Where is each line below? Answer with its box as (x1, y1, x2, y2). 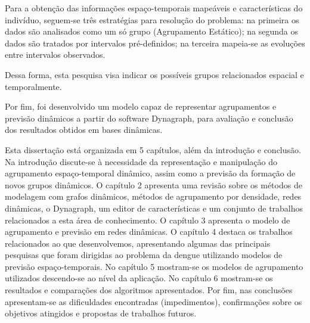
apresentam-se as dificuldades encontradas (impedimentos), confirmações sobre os (5, 295, 302, 308)
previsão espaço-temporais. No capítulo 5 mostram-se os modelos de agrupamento (5, 260, 303, 272)
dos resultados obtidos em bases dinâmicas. (5, 123, 163, 136)
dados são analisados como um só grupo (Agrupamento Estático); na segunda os (5, 25, 299, 38)
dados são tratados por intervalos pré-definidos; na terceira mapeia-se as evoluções (5, 36, 305, 49)
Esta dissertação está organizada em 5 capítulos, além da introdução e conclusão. (5, 143, 301, 156)
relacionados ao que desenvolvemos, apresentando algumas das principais (5, 237, 271, 249)
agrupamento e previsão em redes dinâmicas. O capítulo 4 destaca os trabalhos (5, 225, 293, 238)
